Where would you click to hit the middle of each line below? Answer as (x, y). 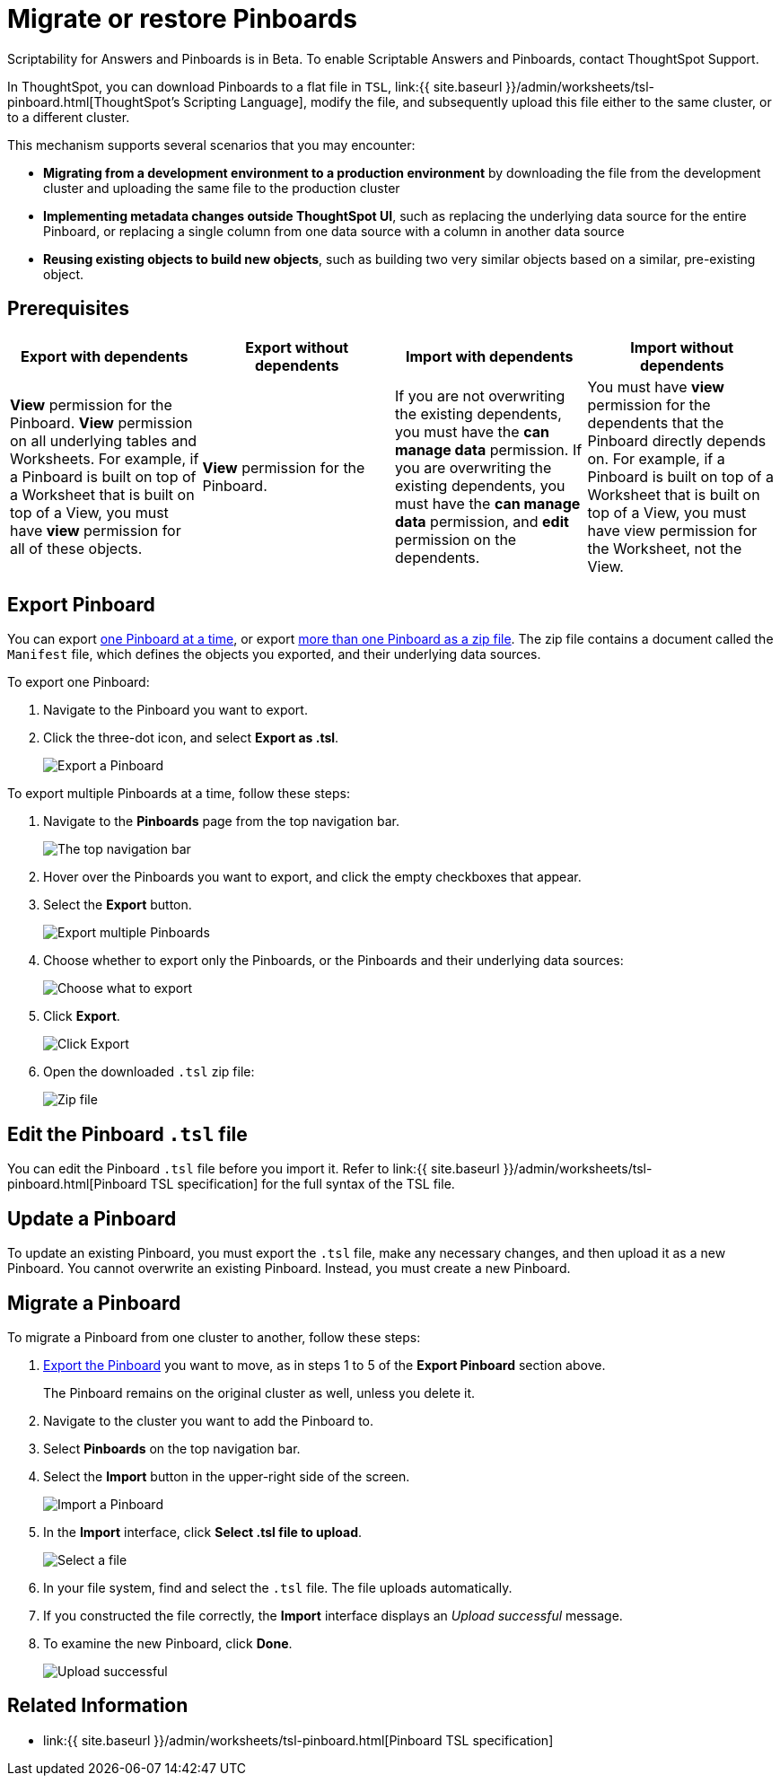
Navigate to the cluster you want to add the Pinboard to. (209, 1420)
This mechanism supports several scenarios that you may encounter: (211, 145)
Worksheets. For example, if (105, 458)
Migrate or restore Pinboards (182, 19)
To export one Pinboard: (79, 682)
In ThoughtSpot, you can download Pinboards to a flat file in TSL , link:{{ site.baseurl (255, 86)
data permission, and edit (482, 521)
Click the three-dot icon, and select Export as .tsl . (191, 738)
